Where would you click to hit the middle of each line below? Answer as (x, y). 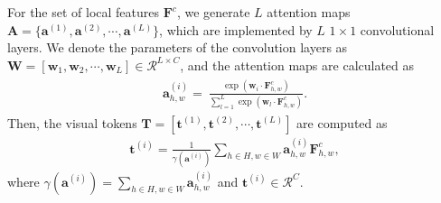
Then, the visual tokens (72, 122)
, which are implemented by (236, 29)
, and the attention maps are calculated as (297, 65)
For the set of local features (84, 12)
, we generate (213, 12)
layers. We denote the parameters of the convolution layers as (178, 47)
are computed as (342, 122)
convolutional (397, 29)
